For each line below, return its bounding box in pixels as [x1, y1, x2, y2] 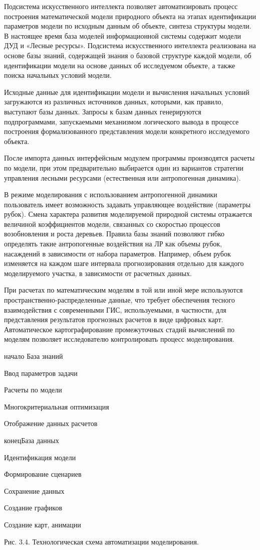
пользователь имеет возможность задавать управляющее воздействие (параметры [4, 199, 251, 209]
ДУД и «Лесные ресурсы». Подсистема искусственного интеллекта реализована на [4, 40, 256, 51]
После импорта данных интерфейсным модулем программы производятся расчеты [4, 153, 255, 163]
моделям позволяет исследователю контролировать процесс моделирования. [4, 334, 234, 344]
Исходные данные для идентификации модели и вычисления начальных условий [4, 86, 249, 97]
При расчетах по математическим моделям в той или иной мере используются [4, 285, 243, 295]
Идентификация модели [4, 452, 76, 462]
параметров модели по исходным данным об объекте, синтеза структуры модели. [4, 21, 251, 31]
